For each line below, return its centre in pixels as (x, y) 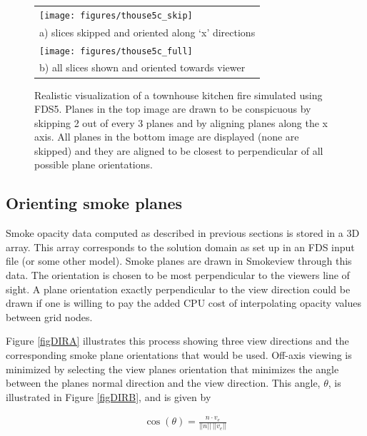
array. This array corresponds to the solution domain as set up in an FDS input (180, 247)
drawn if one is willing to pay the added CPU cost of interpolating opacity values (183, 303)
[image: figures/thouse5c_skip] (116, 15)
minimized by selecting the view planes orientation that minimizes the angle (172, 369)
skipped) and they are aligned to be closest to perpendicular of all (179, 150)
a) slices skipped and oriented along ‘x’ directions (147, 32)
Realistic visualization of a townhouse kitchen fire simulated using (179, 95)
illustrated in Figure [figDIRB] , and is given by (109, 396)
